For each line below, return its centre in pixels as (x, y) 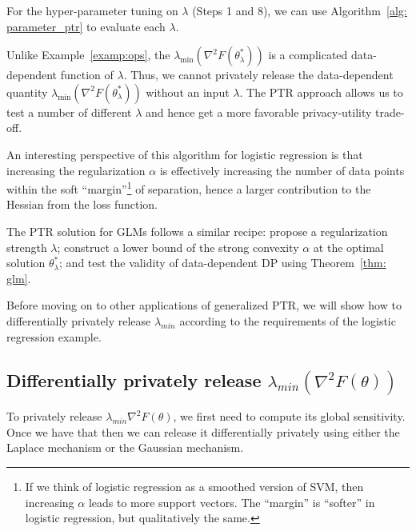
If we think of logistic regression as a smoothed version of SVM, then (194, 486)
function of (87, 75)
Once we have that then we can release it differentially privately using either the (203, 431)
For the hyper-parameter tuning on (92, 10)
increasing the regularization (76, 170)
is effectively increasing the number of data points (282, 170)
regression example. (54, 336)
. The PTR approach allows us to (321, 92)
